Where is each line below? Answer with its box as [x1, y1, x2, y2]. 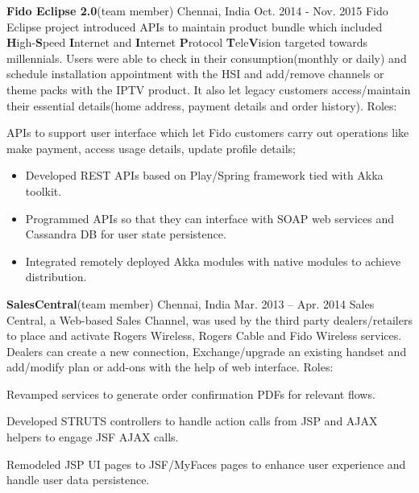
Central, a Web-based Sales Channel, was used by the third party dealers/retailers [6, 311, 413, 328]
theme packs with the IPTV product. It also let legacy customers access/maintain [6, 81, 411, 97]
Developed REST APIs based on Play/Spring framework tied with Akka [25, 167, 384, 184]
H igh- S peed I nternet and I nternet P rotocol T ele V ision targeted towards [6, 34, 368, 51]
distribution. [25, 268, 87, 285]
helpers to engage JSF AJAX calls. [6, 429, 179, 445]
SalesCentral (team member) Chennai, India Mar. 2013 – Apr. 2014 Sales [6, 295, 375, 312]
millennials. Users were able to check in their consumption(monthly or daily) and [6, 49, 407, 66]
